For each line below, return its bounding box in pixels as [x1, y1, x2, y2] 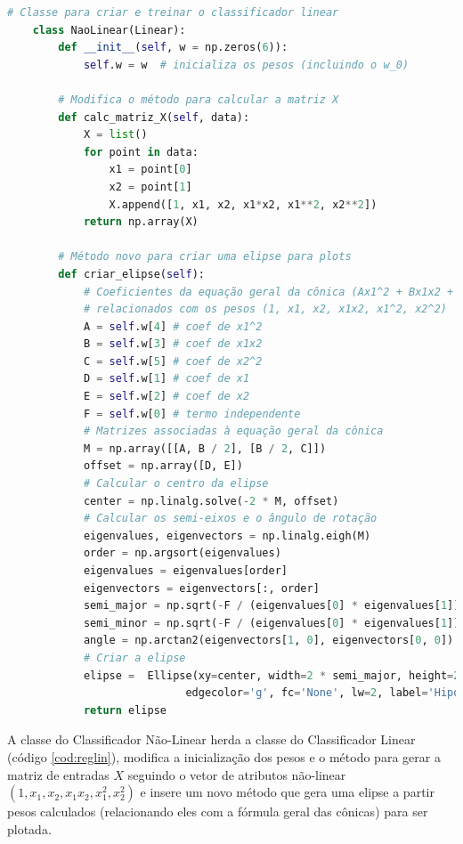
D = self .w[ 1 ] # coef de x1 [83, 372, 250, 385]
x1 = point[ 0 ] [109, 163, 192, 176]
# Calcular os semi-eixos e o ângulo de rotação [83, 512, 378, 525]
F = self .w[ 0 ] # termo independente [83, 407, 301, 420]
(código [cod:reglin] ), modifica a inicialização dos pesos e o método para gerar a [7, 747, 441, 766]
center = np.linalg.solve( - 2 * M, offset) [83, 494, 339, 507]
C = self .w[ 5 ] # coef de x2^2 [83, 354, 263, 368]
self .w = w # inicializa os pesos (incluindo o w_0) [83, 58, 410, 71]
